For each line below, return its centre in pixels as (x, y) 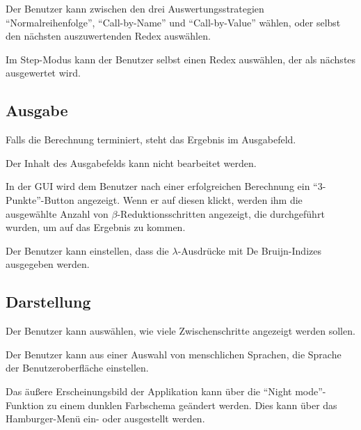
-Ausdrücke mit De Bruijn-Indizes (249, 250)
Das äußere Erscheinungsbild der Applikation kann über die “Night (149, 391)
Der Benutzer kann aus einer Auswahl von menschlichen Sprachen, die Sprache (174, 354)
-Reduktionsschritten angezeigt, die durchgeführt (221, 213)
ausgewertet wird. (43, 73)
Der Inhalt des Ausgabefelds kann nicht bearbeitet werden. (131, 162)
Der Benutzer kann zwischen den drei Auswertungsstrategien (135, 8)
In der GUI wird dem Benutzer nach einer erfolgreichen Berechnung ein (158, 186)
